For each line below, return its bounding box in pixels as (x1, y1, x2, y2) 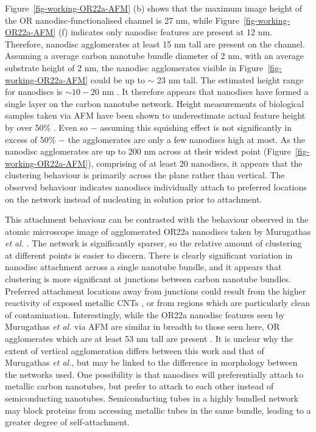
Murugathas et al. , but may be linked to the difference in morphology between (5, 356, 298, 369)
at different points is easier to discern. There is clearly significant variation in (5, 248, 293, 261)
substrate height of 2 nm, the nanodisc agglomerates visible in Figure (5, 61, 264, 74)
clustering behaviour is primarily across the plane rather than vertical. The (5, 169, 285, 181)
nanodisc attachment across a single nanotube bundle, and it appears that (5, 260, 282, 273)
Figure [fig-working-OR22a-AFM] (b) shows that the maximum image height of (5, 2, 303, 14)
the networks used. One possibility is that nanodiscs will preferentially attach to (5, 368, 304, 380)
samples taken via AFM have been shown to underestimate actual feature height (5, 109, 306, 122)
